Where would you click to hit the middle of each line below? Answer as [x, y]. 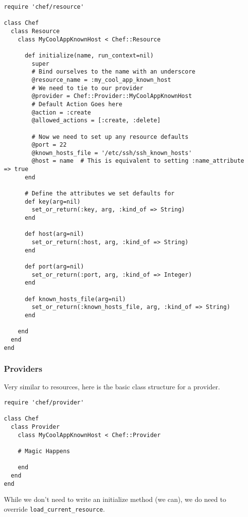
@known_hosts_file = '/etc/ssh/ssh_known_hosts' [112, 153]
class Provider [35, 427]
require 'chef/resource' [44, 7]
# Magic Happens [44, 451]
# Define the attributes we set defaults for [99, 194]
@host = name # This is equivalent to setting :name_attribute [138, 161]
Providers [23, 369]
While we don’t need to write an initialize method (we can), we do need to [115, 499]
